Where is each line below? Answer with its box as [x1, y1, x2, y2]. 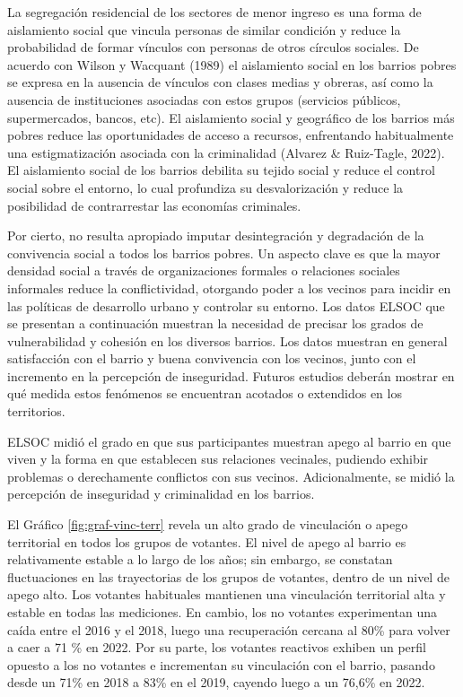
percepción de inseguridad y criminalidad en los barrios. [7, 484, 315, 503]
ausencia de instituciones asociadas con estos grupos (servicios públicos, [7, 90, 401, 109]
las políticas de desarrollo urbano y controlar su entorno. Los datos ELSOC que [7, 296, 445, 315]
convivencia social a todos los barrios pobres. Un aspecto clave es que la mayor [7, 243, 441, 262]
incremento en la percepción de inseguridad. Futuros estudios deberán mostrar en [7, 366, 455, 385]
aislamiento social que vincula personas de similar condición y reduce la [7, 20, 401, 39]
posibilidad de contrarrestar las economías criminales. [7, 196, 301, 214]
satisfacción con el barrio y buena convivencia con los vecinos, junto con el [7, 349, 416, 368]
